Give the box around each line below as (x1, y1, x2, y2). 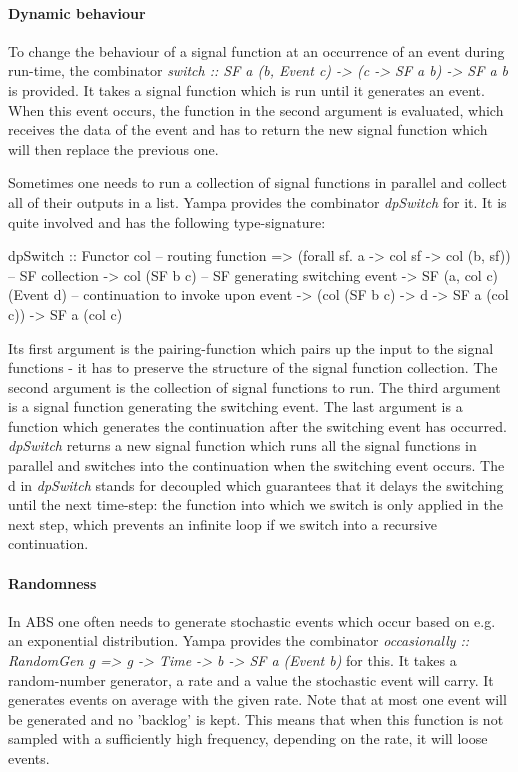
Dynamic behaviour (8, 2, 146, 23)
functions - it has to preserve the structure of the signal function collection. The (8, 357, 498, 378)
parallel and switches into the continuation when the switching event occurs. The (8, 455, 505, 476)
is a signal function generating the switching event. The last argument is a (8, 396, 463, 417)
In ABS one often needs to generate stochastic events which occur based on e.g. (8, 610, 496, 631)
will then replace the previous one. (8, 138, 219, 159)
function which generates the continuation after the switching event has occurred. (8, 415, 507, 436)
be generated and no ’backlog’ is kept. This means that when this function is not (8, 708, 504, 729)
